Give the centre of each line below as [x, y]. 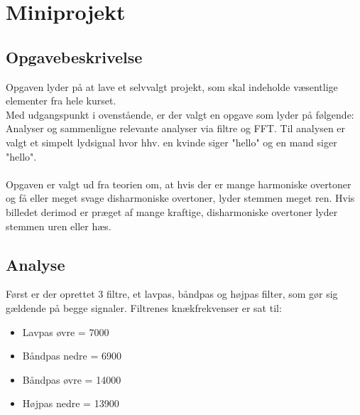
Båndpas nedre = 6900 [72, 356]
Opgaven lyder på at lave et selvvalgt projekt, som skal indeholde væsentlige [172, 86]
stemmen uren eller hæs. [59, 226]
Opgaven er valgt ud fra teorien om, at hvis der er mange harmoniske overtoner [179, 184]
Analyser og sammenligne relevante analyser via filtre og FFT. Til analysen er [176, 128]
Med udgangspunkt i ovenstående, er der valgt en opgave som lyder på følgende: [180, 114]
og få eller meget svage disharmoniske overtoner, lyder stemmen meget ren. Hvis [180, 198]
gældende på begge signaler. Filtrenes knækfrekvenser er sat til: [144, 307]
